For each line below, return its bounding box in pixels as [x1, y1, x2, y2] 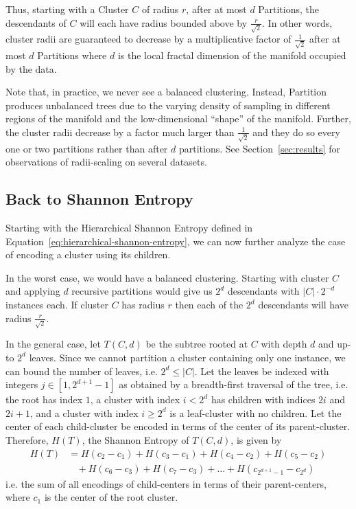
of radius [141, 2, 179, 16]
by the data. [5, 61, 57, 76]
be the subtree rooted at [145, 337, 248, 351]
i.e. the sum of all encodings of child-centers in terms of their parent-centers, [5, 476, 327, 490]
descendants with [227, 284, 300, 298]
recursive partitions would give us [71, 284, 213, 298]
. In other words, [262, 15, 333, 30]
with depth [261, 337, 307, 351]
